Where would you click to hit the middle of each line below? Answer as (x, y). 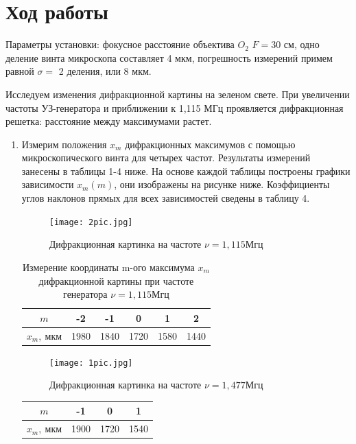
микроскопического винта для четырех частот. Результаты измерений (166, 157)
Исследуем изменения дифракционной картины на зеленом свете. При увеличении (178, 94)
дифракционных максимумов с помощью (210, 144)
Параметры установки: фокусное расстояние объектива (120, 44)
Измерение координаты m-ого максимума (108, 267)
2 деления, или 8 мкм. (105, 71)
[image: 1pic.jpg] (91, 363)
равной (20, 71)
